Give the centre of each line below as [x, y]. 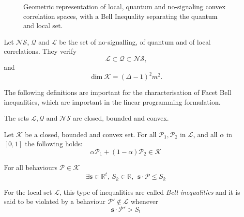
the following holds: [54, 144]
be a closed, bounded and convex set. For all [91, 134]
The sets [16, 118]
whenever [145, 201]
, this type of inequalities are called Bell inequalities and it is [150, 192]
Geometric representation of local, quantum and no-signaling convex [124, 6]
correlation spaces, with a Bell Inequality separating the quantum [121, 16]
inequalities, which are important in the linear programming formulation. [112, 101]
